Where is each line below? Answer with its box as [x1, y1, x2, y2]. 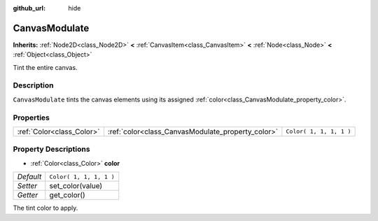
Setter [17, 181, 38, 191]
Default [17, 172, 42, 182]
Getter [17, 190, 38, 200]
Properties [13, 113, 50, 122]
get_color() [49, 190, 85, 200]
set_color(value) [49, 181, 103, 191]
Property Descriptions [13, 144, 90, 154]
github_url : [13, 4, 45, 12]
